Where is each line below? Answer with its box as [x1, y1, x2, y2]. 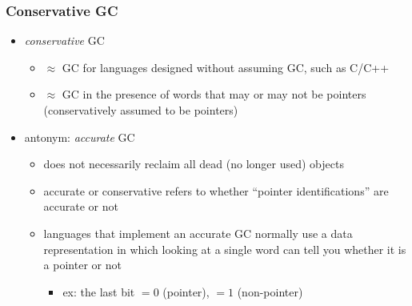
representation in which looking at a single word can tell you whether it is [43, 240, 406, 257]
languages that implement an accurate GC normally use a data [43, 224, 353, 241]
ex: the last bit [62, 283, 135, 300]
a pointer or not [43, 256, 122, 273]
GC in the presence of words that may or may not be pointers [62, 86, 366, 103]
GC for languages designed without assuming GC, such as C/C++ [62, 58, 390, 75]
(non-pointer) [237, 283, 303, 300]
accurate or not [43, 198, 119, 215]
